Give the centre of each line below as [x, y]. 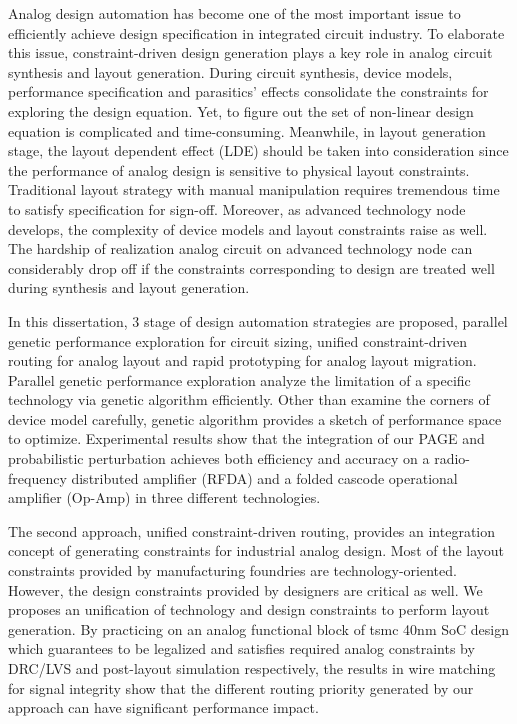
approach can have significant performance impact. [163, 707]
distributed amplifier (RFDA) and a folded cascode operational [264, 477]
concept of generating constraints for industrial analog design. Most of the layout [256, 550]
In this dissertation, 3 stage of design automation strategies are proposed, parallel [258, 320]
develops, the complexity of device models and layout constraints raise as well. [248, 228]
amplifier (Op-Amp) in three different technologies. [164, 497]
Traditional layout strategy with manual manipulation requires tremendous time [254, 189]
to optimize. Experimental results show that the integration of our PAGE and [246, 438]
